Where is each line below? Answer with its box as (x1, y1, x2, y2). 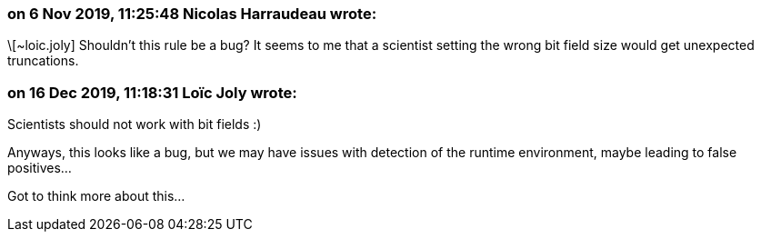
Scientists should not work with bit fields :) (7, 116, 262, 133)
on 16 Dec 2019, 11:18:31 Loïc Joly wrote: (7, 83, 297, 102)
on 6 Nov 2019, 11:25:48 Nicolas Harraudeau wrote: (7, 5, 377, 23)
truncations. (7, 53, 79, 69)
